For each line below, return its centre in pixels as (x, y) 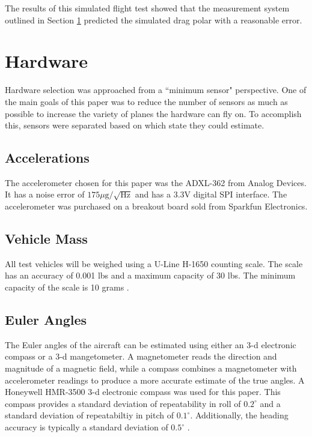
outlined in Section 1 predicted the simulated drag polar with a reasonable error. (154, 20)
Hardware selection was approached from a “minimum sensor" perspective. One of (156, 90)
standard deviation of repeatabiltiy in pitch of (89, 415)
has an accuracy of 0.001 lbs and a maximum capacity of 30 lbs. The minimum (150, 275)
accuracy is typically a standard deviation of (87, 427)
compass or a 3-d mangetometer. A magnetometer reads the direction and (141, 356)
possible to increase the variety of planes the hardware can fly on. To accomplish (153, 113)
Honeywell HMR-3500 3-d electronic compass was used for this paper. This (143, 392)
